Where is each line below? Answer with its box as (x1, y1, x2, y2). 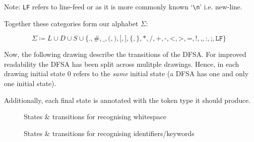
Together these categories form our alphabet (4, 18, 138, 28)
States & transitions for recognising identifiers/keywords (24, 128, 194, 138)
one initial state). (4, 78, 57, 89)
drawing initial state (4, 68, 65, 79)
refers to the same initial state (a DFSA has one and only (73, 68, 249, 79)
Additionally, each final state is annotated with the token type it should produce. (4, 95, 251, 105)
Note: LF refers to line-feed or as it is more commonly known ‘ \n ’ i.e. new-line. (4, 1, 243, 11)
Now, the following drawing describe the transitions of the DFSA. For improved (4, 49, 247, 59)
